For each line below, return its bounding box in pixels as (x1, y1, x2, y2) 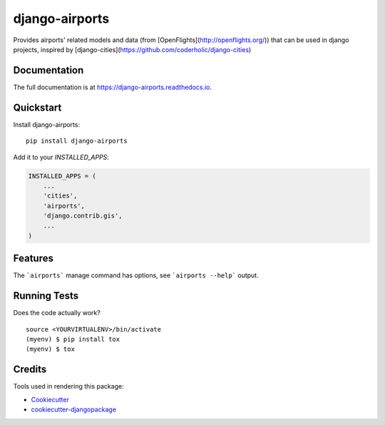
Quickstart (13, 101, 62, 113)
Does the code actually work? (13, 309, 101, 317)
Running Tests (13, 290, 78, 302)
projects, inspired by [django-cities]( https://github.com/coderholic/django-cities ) (13, 45, 252, 53)
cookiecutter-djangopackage (31, 405, 117, 414)
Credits (13, 364, 47, 376)
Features (13, 252, 53, 265)
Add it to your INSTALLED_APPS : (13, 153, 110, 161)
